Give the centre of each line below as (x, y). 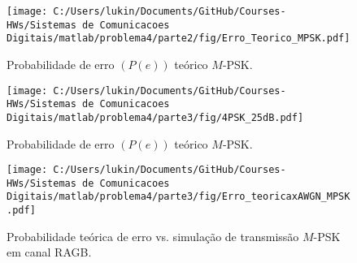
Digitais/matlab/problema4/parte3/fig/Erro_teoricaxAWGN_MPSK (178, 197)
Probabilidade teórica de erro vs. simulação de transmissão (153, 236)
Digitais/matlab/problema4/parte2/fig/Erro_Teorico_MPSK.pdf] (178, 39)
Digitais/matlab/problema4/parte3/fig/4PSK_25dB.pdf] (155, 117)
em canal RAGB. (49, 252)
